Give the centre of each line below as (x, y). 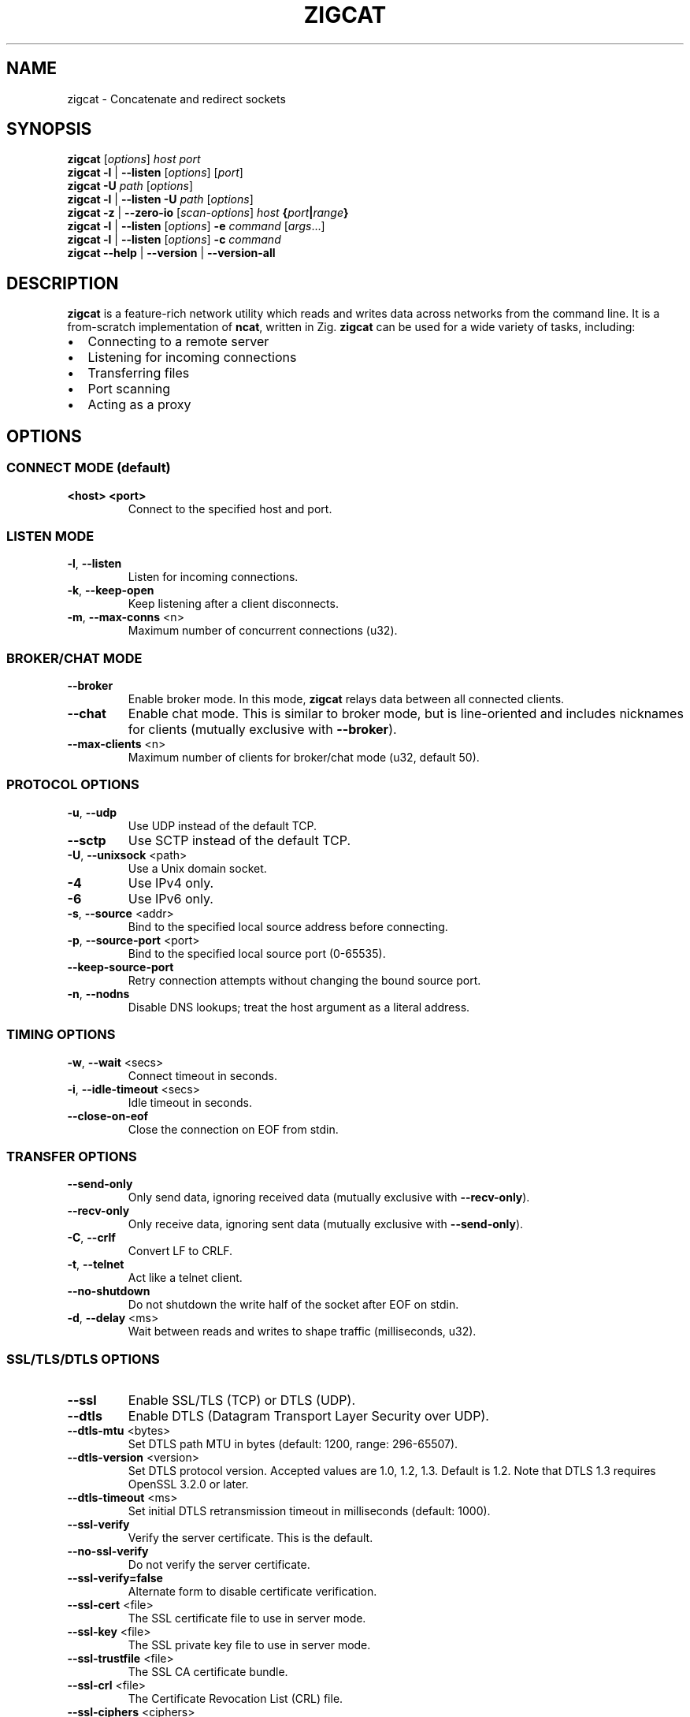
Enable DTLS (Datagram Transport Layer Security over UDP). (308, 1416)
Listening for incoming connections (192, 358)
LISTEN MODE (50, 536)
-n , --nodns (98, 993)
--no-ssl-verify (108, 1551)
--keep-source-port (121, 967)
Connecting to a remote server (178, 342)
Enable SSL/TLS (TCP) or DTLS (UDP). (242, 1400)
